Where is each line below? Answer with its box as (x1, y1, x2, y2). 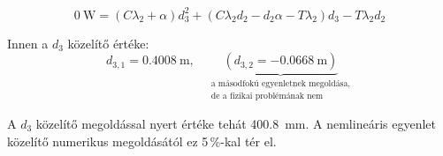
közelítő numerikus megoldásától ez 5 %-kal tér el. (7, 131, 277, 150)
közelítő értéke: (67, 33, 149, 52)
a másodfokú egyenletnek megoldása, (210, 79, 351, 89)
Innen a (7, 33, 49, 52)
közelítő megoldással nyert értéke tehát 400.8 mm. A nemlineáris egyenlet (35, 114, 436, 132)
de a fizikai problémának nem (210, 92, 324, 101)
